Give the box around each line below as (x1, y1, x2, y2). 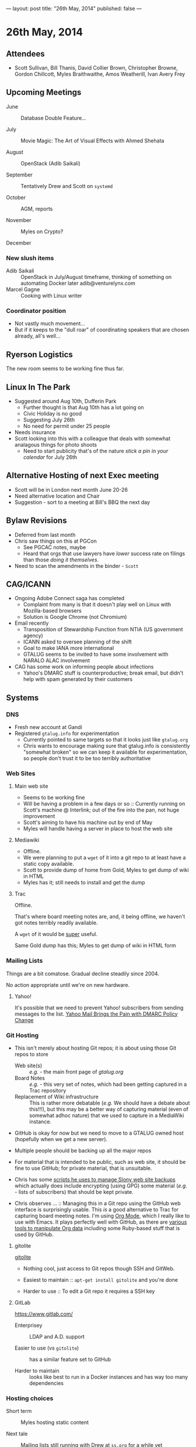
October (6, 193, 26, 201)
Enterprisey (14, 1322, 43, 1329)
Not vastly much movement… (14, 320, 86, 327)
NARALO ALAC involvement (23, 657, 90, 664)
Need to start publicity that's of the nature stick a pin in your (23, 448, 169, 455)
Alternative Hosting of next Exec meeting (6, 471, 159, 481)
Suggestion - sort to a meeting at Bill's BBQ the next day (14, 498, 150, 506)
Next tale (6, 1430, 28, 1438)
